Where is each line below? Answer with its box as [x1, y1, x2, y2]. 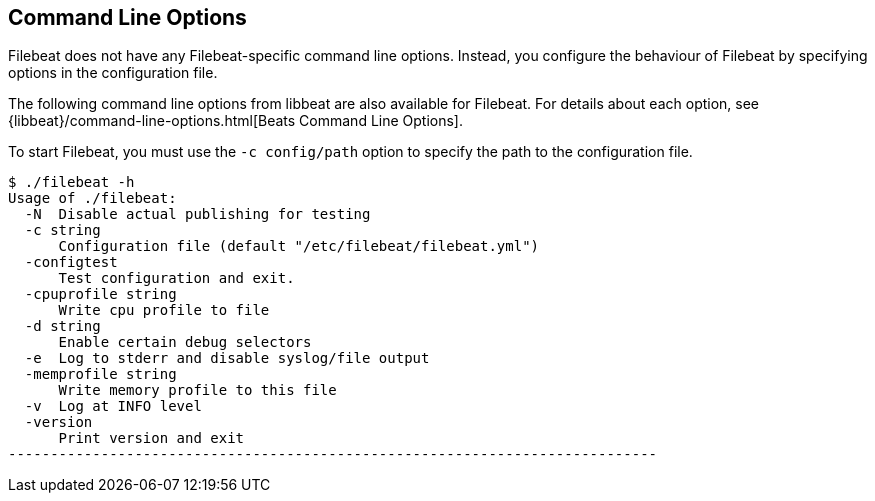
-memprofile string [24, 366, 177, 383]
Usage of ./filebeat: [8, 190, 177, 207]
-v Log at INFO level [24, 398, 202, 415]
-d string [24, 318, 101, 335]
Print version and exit [58, 430, 245, 447]
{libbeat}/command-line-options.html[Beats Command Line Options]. [8, 112, 464, 130]
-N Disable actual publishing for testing [24, 206, 371, 223]
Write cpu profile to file [58, 302, 270, 319]
